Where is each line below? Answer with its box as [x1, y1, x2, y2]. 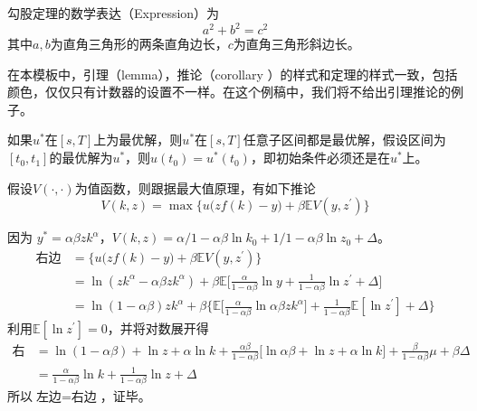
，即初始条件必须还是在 [250, 148, 390, 167]
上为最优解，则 [93, 130, 183, 149]
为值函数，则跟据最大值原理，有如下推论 [74, 178, 316, 197]
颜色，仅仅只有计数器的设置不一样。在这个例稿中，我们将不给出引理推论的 [7, 82, 451, 101]
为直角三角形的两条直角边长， [50, 34, 228, 53]
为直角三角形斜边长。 [233, 34, 360, 53]
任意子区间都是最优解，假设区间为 [243, 130, 446, 149]
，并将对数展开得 [107, 318, 209, 337]
